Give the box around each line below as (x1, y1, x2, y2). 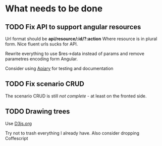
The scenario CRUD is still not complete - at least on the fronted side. (5, 93, 147, 99)
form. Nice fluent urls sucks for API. (5, 41, 78, 47)
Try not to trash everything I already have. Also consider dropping (5, 130, 140, 136)
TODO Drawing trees (5, 107, 70, 116)
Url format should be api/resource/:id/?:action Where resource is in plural (5, 36, 158, 42)
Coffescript (5, 135, 28, 141)
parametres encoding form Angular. (5, 56, 78, 62)
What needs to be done (5, 3, 103, 14)
